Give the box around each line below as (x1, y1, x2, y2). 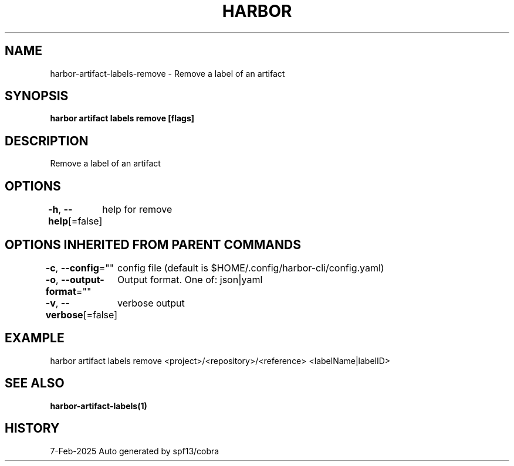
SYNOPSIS (5, 89, 69, 104)
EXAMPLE (5, 331, 65, 346)
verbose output (117, 297, 185, 309)
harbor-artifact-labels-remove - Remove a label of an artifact (50, 68, 285, 79)
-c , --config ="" (45, 261, 114, 274)
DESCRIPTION (5, 133, 89, 148)
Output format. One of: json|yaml (117, 273, 263, 285)
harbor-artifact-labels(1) (50, 400, 147, 411)
